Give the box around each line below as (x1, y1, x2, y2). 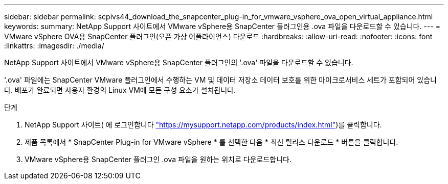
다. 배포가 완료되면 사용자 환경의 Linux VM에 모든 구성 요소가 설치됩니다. (4, 86, 236, 94)
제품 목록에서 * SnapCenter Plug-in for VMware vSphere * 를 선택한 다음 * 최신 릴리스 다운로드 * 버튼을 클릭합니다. (25, 138, 398, 146)
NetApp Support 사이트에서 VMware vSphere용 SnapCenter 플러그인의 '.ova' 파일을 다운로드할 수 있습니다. (4, 58, 353, 67)
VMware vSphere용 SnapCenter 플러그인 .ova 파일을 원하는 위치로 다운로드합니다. (25, 155, 292, 164)
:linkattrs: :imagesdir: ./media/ (4, 41, 104, 50)
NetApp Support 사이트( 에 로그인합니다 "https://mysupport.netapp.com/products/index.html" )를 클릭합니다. (25, 120, 382, 129)
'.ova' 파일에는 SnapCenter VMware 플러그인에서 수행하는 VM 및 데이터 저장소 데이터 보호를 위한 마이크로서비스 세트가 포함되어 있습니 (4, 75, 437, 84)
